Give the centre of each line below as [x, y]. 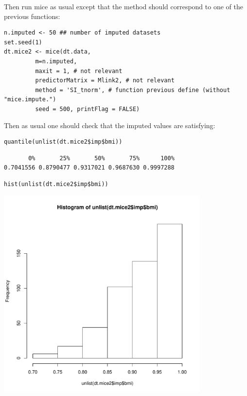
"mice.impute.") [30, 100]
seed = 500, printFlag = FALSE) [88, 109]
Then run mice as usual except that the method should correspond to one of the [123, 6]
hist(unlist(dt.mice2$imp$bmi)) [56, 184]
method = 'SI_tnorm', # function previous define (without [133, 90]
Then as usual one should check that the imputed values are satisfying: [110, 125]
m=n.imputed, [56, 61]
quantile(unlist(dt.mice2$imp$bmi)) [63, 142]
